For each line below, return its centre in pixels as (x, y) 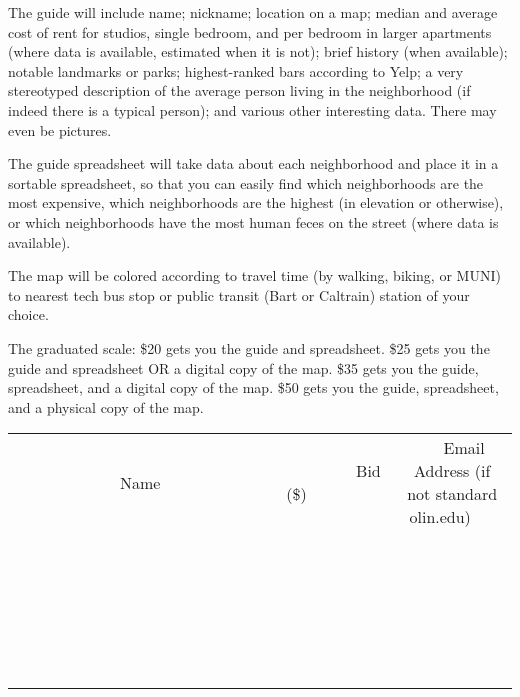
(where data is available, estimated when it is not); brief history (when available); (258, 51)
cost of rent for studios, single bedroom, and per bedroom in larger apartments (250, 31)
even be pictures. (60, 129)
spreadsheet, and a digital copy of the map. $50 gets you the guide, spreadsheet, (253, 387)
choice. (28, 314)
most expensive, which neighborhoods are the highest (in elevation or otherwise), (256, 202)
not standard (452, 494)
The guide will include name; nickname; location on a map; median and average (253, 12)
